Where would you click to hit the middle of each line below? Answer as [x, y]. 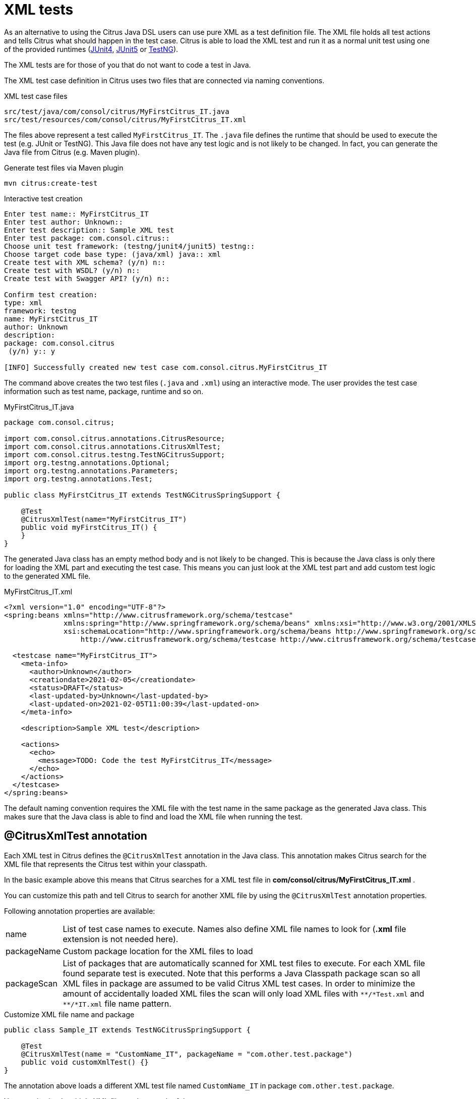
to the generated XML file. [47, 576]
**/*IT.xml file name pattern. [117, 1003]
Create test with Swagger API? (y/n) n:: [87, 278]
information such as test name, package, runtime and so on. [104, 391]
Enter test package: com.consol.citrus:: [87, 238]
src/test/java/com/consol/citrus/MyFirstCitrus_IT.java [117, 111]
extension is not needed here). [121, 939]
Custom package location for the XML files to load [158, 951]
